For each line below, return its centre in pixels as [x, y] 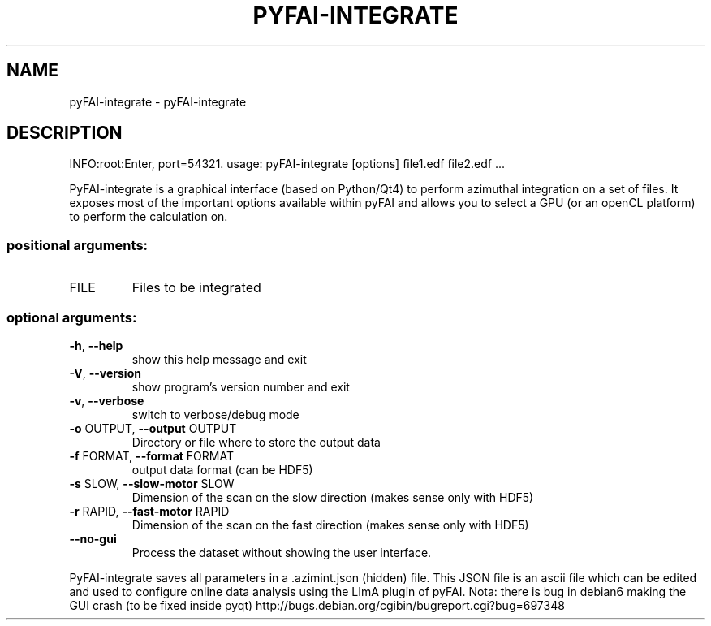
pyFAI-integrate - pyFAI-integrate [158, 101]
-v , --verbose [107, 400]
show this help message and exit [219, 359]
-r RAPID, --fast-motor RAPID [149, 511]
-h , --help [96, 345]
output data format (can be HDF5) [222, 469]
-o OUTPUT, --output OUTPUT [153, 428]
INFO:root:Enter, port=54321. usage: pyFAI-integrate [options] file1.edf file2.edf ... [287, 164]
